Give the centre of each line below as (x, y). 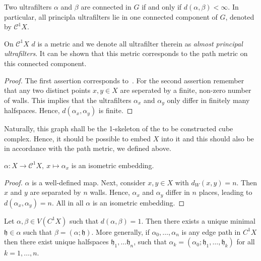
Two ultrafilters (28, 7)
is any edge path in (211, 231)
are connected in (106, 7)
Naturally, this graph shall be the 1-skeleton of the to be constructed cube (119, 128)
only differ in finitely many (208, 100)
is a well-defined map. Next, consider (89, 182)
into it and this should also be (208, 138)
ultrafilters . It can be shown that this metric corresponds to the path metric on (126, 53)
